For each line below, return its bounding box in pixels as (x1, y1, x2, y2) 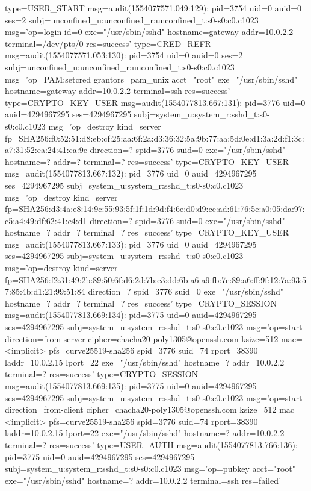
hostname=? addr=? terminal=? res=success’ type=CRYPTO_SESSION (5, 296, 277, 309)
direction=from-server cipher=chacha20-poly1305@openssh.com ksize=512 (5, 332, 279, 345)
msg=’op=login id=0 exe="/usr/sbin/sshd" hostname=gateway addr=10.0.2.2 (5, 25, 294, 38)
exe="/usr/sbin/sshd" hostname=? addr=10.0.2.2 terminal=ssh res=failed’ (5, 474, 281, 486)
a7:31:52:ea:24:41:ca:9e (5, 143, 87, 156)
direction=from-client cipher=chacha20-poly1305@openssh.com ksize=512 (5, 403, 277, 416)
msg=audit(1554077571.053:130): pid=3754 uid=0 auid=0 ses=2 (5, 49, 243, 61)
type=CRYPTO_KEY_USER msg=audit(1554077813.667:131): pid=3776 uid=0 (5, 96, 306, 108)
